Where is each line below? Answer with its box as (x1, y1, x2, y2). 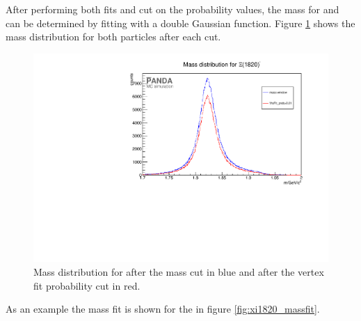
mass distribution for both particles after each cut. (6, 29, 221, 44)
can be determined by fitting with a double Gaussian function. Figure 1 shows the (6, 15, 355, 30)
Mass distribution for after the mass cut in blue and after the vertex (33, 265, 324, 279)
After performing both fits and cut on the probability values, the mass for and (6, 2, 339, 16)
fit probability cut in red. (33, 278, 141, 292)
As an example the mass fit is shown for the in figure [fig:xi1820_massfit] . (6, 302, 320, 316)
